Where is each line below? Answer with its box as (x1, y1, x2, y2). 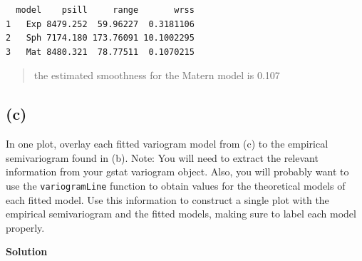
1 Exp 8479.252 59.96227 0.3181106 (6, 19, 195, 29)
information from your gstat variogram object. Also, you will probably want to (6, 164, 349, 179)
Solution (6, 244, 48, 259)
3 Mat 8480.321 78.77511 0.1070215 (6, 46, 195, 57)
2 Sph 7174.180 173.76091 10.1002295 (6, 33, 195, 43)
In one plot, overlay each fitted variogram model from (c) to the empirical (6, 136, 329, 151)
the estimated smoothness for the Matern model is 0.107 (33, 68, 280, 83)
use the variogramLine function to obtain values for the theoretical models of (6, 178, 346, 193)
